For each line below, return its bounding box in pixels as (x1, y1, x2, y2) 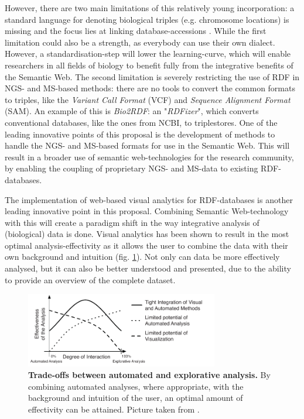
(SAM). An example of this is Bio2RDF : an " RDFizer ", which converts (5, 105, 259, 117)
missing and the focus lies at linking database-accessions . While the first (5, 25, 267, 37)
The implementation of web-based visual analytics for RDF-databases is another (5, 193, 293, 205)
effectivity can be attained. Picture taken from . (28, 403, 200, 415)
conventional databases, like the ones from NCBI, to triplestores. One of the (5, 116, 278, 128)
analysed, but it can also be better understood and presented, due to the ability (5, 262, 291, 274)
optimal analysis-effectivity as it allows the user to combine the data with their (5, 239, 288, 251)
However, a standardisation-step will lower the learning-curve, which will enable (5, 47, 291, 60)
